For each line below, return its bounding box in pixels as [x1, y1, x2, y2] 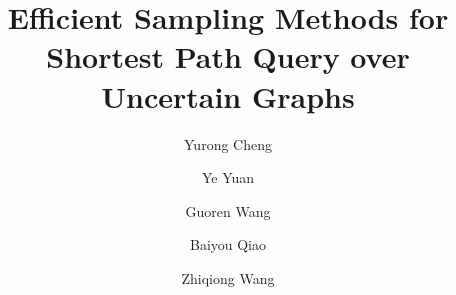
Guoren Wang [185, 200, 271, 221]
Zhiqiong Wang [181, 267, 275, 288]
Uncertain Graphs [101, 75, 355, 116]
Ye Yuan [201, 167, 255, 188]
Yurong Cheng [184, 133, 272, 154]
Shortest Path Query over [46, 36, 410, 77]
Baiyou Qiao [189, 234, 267, 255]
